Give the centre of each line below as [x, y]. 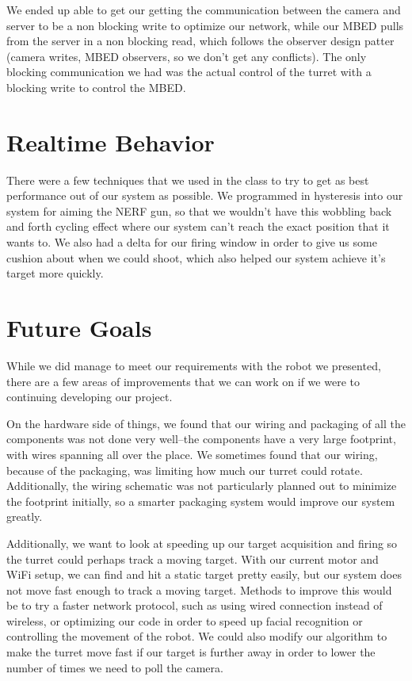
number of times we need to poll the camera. [115, 667]
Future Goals [79, 328]
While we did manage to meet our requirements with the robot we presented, [194, 365]
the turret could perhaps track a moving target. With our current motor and [193, 559]
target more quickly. [55, 273]
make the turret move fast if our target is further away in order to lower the [191, 652]
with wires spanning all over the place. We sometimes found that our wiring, [192, 454]
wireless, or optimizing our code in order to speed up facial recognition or [185, 620]
